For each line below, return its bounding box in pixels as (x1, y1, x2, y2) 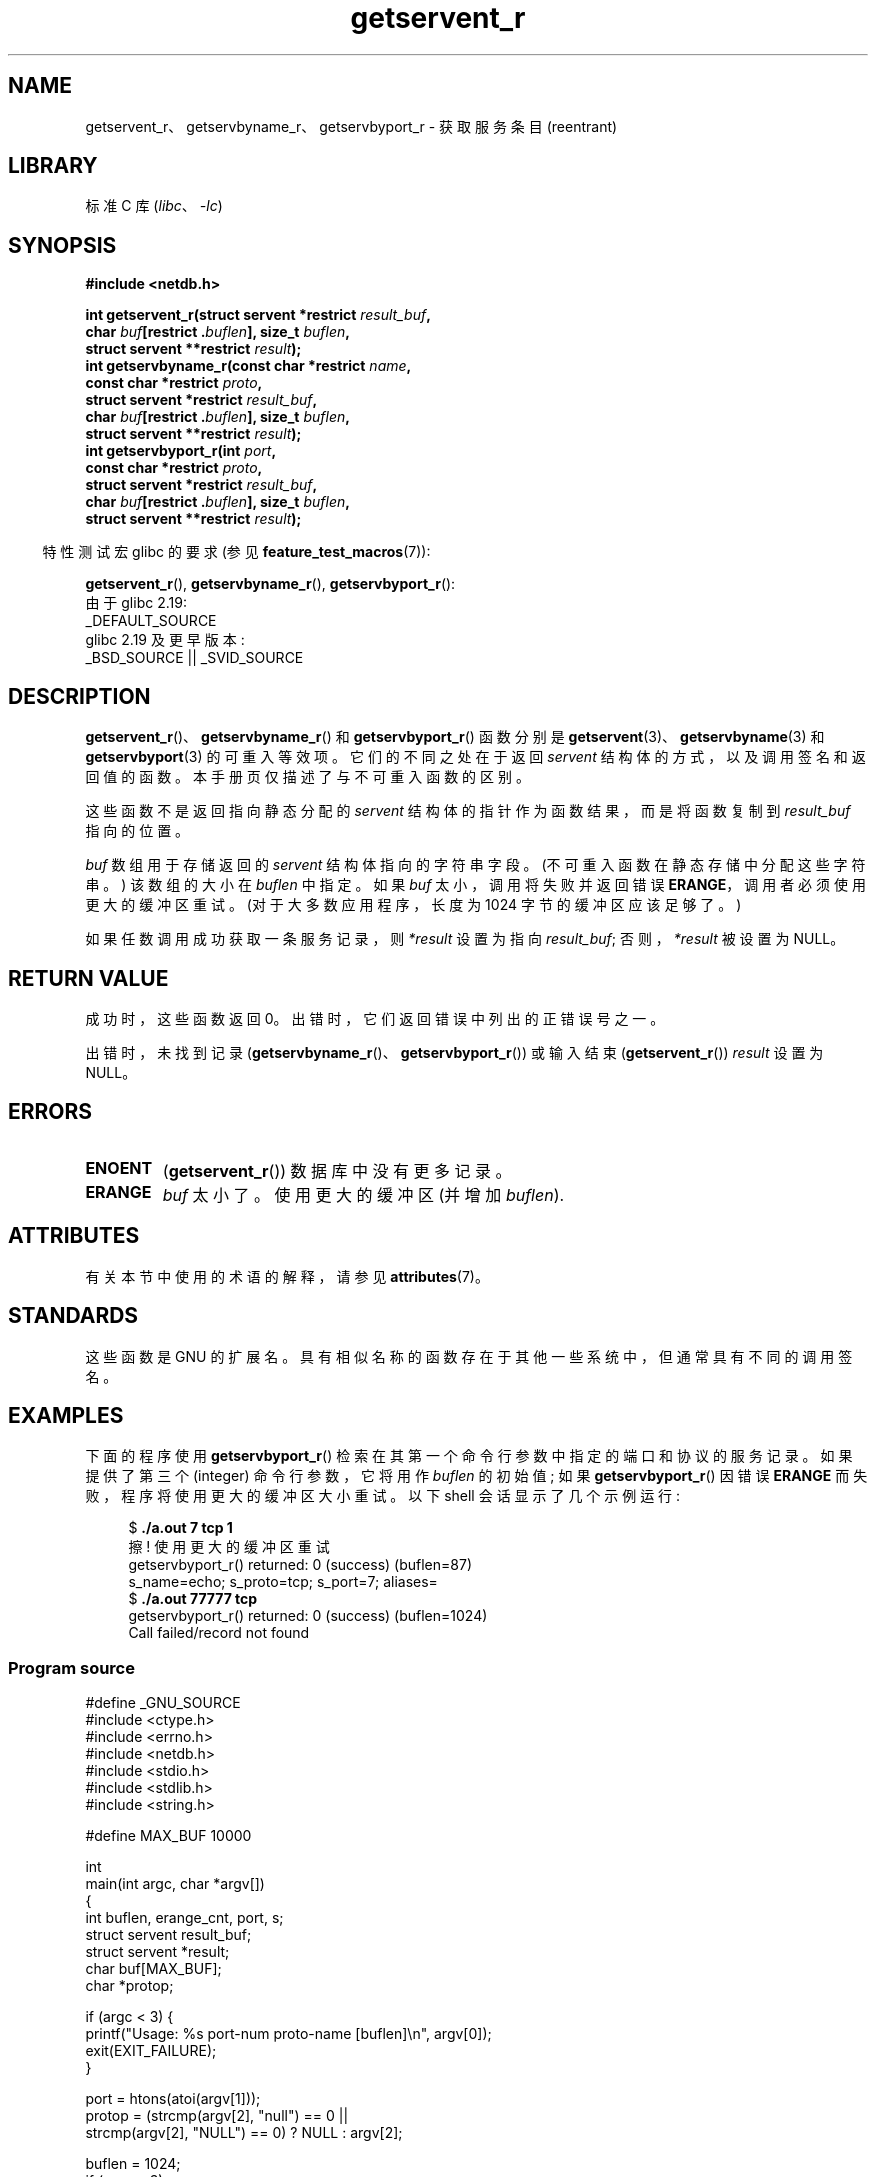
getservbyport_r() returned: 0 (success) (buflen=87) (128, 1556, 473, 1574)
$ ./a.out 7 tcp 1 (128, 1519, 233, 1537)
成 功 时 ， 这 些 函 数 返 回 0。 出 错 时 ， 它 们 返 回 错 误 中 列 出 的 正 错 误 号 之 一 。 (85, 1009, 665, 1027)
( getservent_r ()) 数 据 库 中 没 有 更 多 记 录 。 (162, 1160, 512, 1181)
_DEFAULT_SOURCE (85, 612, 217, 630)
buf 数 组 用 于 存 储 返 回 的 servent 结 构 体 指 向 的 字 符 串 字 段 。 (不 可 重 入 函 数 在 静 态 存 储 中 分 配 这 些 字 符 (85, 856, 866, 874)
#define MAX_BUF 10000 (85, 1827, 252, 1845)
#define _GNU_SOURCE (85, 1694, 241, 1712)
